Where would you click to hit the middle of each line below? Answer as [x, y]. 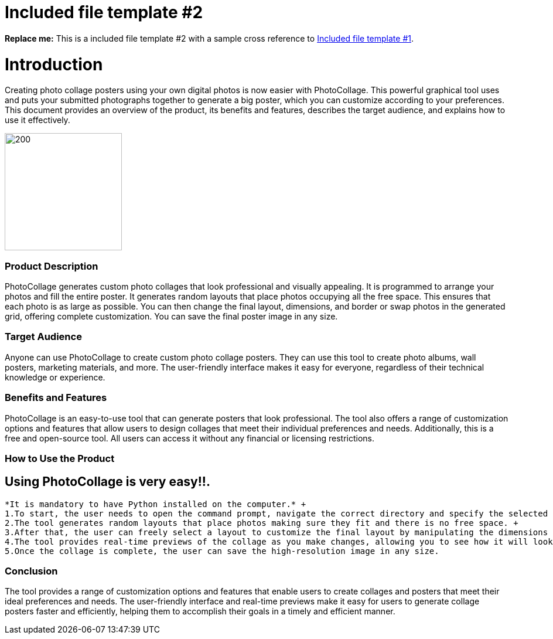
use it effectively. [37, 120]
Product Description [52, 266]
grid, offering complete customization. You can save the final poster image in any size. [171, 316]
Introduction [54, 64]
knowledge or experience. [55, 377]
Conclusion [31, 571]
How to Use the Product [60, 458]
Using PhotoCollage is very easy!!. [107, 482]
